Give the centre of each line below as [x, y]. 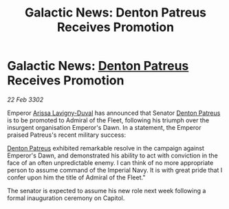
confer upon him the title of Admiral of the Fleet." [76, 177]
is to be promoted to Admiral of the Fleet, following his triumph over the [108, 120]
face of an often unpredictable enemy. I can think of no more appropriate [110, 162]
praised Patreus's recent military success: [66, 135]
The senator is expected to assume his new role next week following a [107, 190]
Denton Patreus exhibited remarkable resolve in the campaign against [106, 148]
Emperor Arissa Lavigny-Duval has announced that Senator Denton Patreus [114, 113]
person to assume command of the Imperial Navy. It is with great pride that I [115, 170]
